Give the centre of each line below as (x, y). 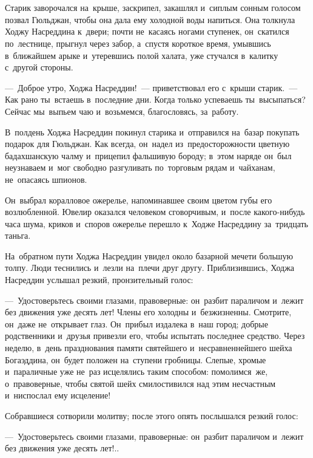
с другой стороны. (39, 67)
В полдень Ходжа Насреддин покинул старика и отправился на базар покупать (152, 132)
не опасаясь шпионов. (46, 179)
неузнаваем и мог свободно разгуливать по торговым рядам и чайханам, (140, 167)
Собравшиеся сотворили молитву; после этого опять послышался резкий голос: (152, 415)
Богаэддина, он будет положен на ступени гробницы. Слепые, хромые (136, 359)
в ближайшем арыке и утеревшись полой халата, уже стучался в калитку (142, 55)
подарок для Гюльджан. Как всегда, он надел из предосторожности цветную (147, 144)
